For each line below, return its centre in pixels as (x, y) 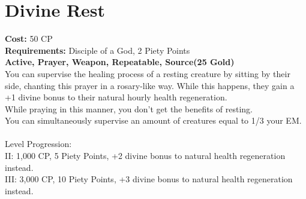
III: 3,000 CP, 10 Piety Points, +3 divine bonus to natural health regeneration (149, 179)
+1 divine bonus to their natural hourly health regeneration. (116, 97)
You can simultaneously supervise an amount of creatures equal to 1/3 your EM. (153, 120)
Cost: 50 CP (29, 39)
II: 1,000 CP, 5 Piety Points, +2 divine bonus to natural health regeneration (145, 156)
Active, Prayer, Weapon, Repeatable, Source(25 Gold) (120, 62)
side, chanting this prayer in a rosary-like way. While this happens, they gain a (150, 85)
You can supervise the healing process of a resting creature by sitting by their (148, 73)
